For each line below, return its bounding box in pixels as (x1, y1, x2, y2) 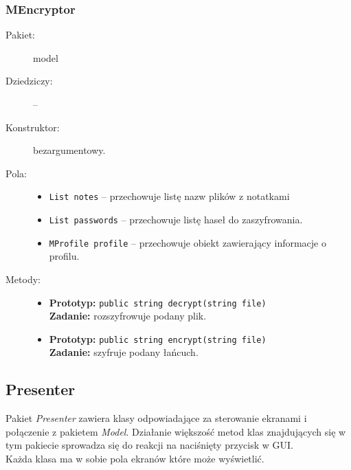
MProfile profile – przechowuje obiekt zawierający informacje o (49, 235, 326, 249)
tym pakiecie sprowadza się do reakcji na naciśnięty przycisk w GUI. (5, 438, 293, 452)
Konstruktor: (5, 120, 60, 134)
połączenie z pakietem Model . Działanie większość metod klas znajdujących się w (5, 424, 346, 438)
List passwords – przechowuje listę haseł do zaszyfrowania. (49, 212, 303, 227)
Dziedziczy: (5, 74, 53, 88)
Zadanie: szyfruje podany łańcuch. (49, 345, 199, 359)
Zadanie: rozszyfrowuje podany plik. (49, 309, 207, 323)
